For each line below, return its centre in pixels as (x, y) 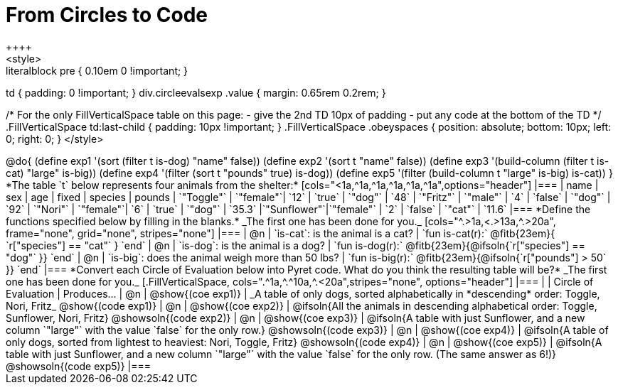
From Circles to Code (107, 15)
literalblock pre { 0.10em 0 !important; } (97, 70)
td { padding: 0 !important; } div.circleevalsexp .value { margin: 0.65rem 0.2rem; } (196, 92)
